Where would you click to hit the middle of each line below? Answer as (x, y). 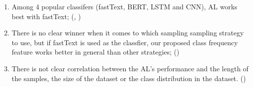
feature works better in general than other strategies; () (95, 52)
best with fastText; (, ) (46, 16)
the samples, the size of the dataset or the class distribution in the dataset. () (129, 78)
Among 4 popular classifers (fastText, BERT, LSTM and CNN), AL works (125, 6)
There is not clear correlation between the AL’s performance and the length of (130, 68)
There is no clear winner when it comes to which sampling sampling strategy (128, 33)
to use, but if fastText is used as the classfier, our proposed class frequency (125, 42)
